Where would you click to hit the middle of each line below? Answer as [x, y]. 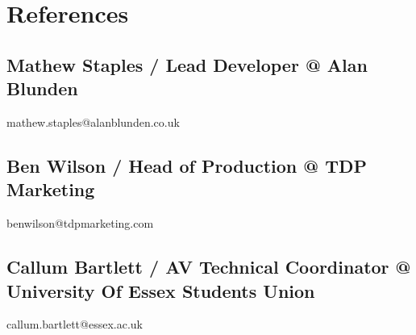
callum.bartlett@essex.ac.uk [75, 324]
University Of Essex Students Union [161, 290]
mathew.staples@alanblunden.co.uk [93, 121]
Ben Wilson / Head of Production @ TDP [187, 165]
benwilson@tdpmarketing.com [80, 223]
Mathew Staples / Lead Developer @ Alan [187, 64]
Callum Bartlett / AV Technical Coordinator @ [209, 267]
